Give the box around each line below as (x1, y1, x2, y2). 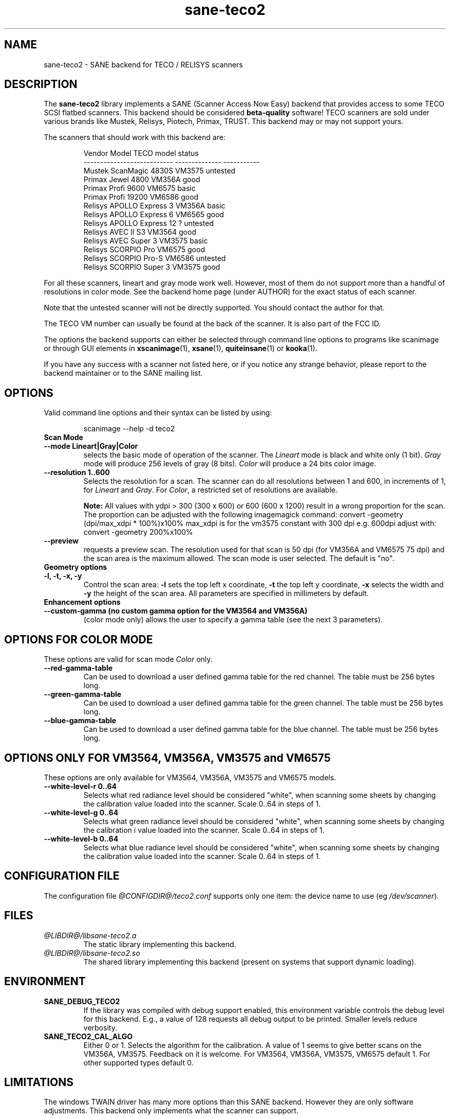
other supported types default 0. (83, 1058, 194, 1067)
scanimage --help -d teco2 (83, 424, 175, 433)
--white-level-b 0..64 (44, 834, 119, 843)
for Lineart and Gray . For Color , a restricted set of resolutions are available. (83, 485, 338, 495)
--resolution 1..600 (44, 468, 110, 477)
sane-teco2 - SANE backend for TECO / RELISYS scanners (44, 60, 243, 69)
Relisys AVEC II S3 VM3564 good (83, 228, 196, 237)
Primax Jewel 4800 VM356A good (83, 175, 200, 184)
